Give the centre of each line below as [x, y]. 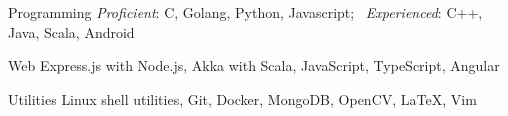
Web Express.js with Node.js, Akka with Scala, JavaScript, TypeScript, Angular [254, 65]
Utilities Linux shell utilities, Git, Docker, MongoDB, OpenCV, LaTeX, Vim [242, 98]
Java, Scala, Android [71, 31]
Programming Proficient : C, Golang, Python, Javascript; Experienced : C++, [245, 12]
